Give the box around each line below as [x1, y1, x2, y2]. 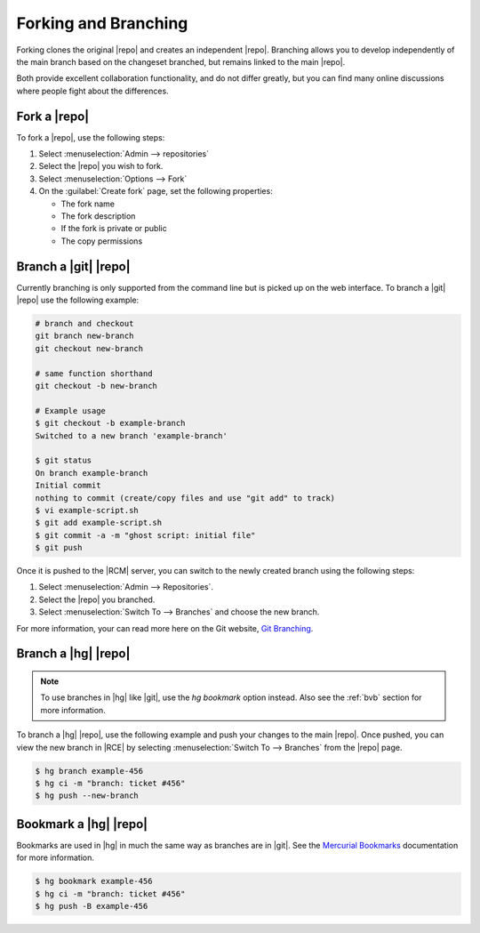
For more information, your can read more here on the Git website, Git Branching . [16, 623, 314, 633]
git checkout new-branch [35, 343, 144, 353]
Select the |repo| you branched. [38, 594, 156, 605]
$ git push [35, 543, 83, 553]
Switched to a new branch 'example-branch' [35, 430, 228, 440]
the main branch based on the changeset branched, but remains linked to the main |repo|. [16, 56, 346, 67]
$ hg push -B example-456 [35, 901, 148, 911]
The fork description [60, 210, 136, 221]
